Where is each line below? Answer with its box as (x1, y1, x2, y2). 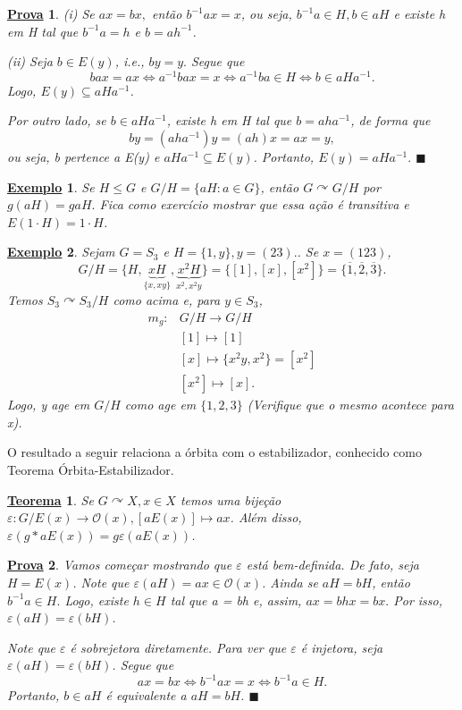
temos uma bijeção (180, 490, 281, 509)
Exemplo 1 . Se (7, 177, 95, 196)
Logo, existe (64, 590, 129, 609)
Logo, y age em (7, 395, 90, 414)
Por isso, (393, 590, 442, 609)
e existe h (393, 4, 446, 22)
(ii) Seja (7, 52, 53, 71)
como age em (124, 395, 197, 414)
